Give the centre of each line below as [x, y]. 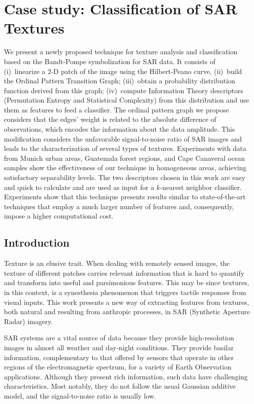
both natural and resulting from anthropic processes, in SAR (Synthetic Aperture [127, 312]
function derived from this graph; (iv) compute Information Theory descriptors [124, 90]
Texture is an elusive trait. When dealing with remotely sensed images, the [117, 263]
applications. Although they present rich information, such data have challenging [126, 376]
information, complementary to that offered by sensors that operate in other [119, 357]
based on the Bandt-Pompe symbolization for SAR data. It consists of [110, 61]
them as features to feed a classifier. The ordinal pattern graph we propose [117, 109]
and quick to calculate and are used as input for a [79, 187]
